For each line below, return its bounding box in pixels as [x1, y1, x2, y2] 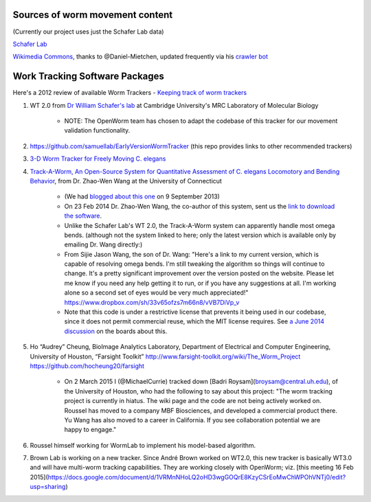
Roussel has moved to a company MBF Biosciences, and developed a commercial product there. [64, 406, 338, 415]
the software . [64, 212, 102, 220]
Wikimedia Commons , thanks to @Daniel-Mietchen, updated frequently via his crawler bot [12, 52, 268, 61]
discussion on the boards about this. [64, 327, 168, 335]
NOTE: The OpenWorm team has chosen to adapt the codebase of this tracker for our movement [64, 117, 338, 125]
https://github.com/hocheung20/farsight [30, 361, 144, 370]
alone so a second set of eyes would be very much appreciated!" [64, 288, 249, 297]
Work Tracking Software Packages [12, 71, 165, 82]
